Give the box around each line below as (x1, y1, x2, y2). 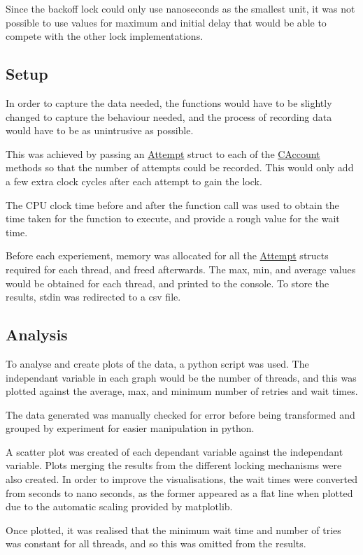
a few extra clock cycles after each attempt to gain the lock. (6, 173, 262, 188)
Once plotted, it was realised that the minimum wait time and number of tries (6, 522, 341, 537)
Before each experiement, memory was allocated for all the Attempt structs (6, 248, 329, 263)
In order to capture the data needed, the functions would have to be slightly (6, 95, 332, 110)
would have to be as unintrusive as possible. (6, 123, 194, 138)
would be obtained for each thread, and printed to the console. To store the (6, 275, 329, 290)
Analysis (6, 324, 68, 345)
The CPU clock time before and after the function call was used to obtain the (6, 197, 339, 212)
